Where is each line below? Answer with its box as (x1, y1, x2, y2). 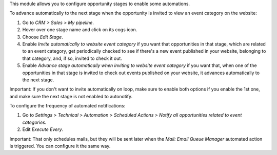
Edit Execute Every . (22, 126, 64, 132)
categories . (22, 119, 47, 125)
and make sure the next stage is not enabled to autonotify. (9, 93, 133, 99)
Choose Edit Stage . (22, 34, 64, 40)
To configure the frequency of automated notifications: (9, 103, 126, 109)
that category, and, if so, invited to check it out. (22, 55, 123, 61)
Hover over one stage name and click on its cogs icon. (22, 27, 137, 33)
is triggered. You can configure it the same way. (9, 143, 111, 149)
